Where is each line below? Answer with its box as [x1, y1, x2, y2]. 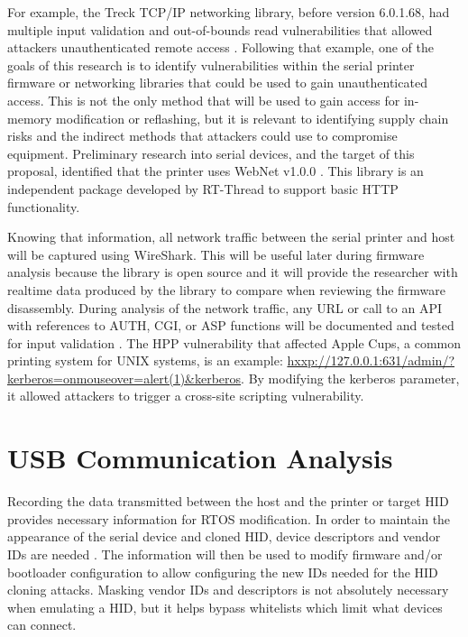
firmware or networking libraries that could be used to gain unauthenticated [7, 73, 427, 92]
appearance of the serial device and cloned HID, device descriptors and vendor [7, 527, 441, 546]
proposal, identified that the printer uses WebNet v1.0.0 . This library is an [7, 162, 424, 180]
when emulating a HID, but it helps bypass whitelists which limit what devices [7, 597, 443, 616]
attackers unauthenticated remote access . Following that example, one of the [7, 38, 434, 57]
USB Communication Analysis [7, 439, 393, 476]
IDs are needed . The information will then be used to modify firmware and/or [7, 544, 443, 563]
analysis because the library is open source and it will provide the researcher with [7, 263, 458, 282]
